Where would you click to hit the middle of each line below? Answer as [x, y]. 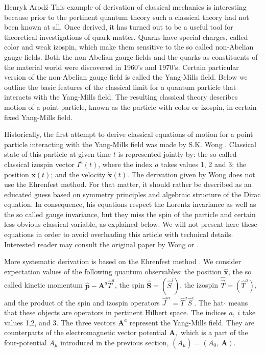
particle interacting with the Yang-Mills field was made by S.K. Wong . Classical [130, 144]
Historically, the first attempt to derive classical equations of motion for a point [129, 134]
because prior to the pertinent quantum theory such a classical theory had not [127, 17]
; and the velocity [78, 174]
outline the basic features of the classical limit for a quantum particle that [120, 87]
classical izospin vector [39, 164]
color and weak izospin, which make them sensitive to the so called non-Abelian [129, 47]
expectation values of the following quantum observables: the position [113, 271]
